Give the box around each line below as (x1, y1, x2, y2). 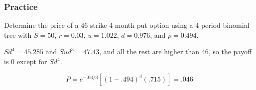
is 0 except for (4, 56, 47, 66)
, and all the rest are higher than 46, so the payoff (99, 46, 252, 57)
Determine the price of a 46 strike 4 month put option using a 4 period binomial (4, 20, 250, 30)
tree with (4, 29, 32, 40)
